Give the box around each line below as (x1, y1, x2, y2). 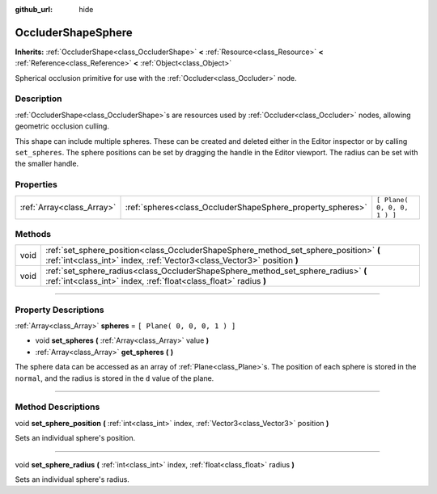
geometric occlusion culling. (15, 121, 109, 131)
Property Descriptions (15, 304, 104, 315)
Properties (15, 179, 58, 190)
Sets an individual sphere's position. (15, 433, 136, 443)
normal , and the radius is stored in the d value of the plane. (15, 373, 214, 383)
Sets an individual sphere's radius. (15, 474, 129, 484)
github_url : (15, 5, 53, 14)
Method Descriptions (15, 401, 100, 412)
